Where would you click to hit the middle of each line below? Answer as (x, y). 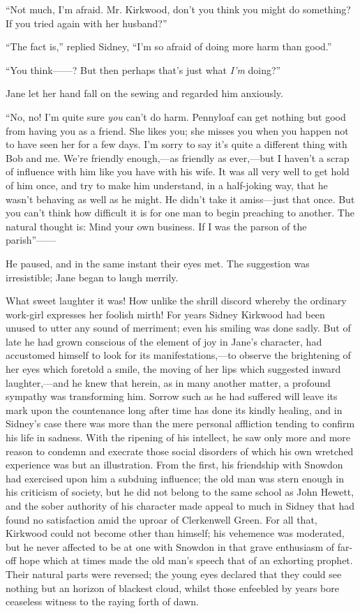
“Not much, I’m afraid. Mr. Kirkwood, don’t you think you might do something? (178, 9)
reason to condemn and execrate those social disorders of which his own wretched (180, 451)
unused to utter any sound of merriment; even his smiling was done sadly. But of (178, 328)
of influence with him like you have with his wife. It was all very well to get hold (178, 171)
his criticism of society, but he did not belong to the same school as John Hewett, (180, 492)
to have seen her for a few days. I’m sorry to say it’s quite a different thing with (177, 144)
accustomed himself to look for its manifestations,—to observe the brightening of (178, 355)
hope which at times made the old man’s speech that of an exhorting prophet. (186, 560)
